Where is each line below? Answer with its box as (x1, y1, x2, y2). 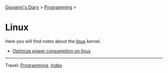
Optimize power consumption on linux (12, 47, 91, 54)
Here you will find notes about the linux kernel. (5, 38, 101, 44)
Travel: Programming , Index (5, 62, 62, 68)
